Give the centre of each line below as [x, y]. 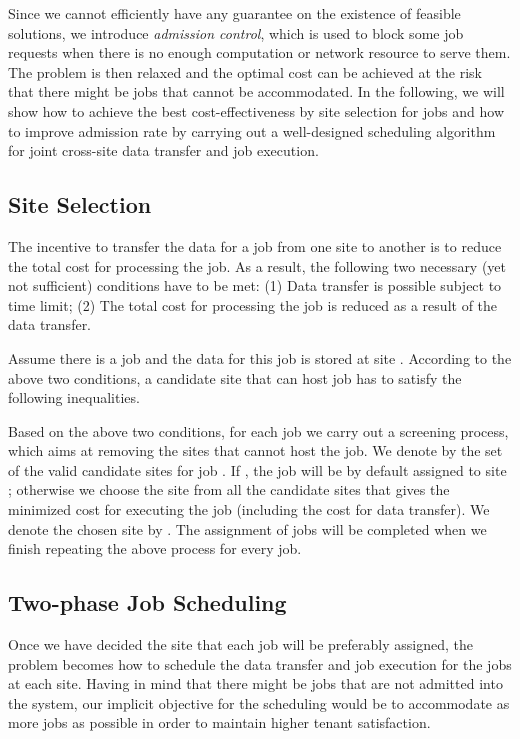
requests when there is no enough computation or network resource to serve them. [259, 52]
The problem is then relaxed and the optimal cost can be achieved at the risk [245, 71]
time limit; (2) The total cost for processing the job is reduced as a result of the [253, 304]
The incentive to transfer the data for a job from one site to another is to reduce [255, 245]
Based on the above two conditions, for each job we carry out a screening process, [258, 430]
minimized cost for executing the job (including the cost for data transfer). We [249, 509]
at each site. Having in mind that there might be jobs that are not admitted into [255, 683]
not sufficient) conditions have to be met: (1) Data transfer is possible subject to [255, 285]
